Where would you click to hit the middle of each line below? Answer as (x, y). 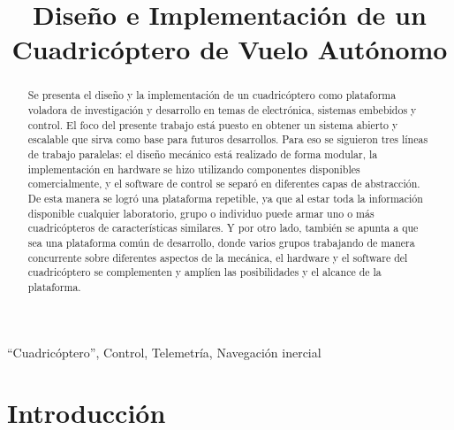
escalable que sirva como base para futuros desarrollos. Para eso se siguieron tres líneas (228, 139)
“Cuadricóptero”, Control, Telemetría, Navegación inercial (164, 352)
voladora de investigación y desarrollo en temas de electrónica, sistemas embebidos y (222, 110)
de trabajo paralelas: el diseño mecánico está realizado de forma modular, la (203, 154)
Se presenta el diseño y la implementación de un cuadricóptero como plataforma (212, 95)
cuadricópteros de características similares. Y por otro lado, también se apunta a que (223, 228)
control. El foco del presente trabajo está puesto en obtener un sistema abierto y (213, 124)
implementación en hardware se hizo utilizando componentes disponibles (194, 169)
